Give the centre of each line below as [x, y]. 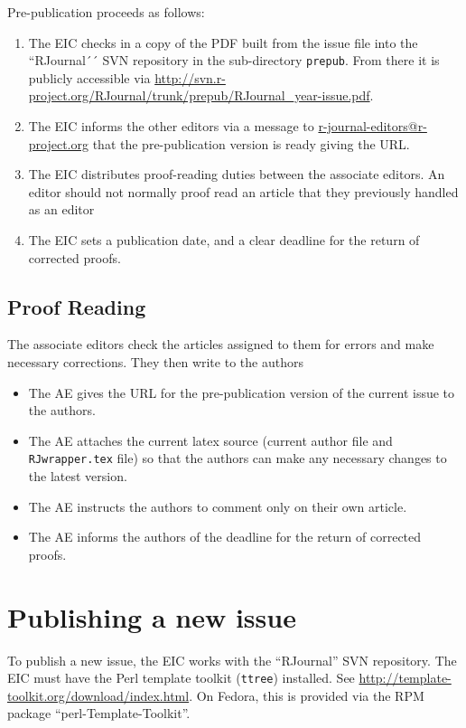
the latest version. [78, 476]
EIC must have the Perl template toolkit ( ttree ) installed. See [181, 678]
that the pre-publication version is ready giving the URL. [251, 143]
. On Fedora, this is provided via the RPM [307, 695]
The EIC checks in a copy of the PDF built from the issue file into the [223, 42]
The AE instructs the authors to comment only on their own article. [218, 506]
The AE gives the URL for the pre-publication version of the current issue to [242, 392]
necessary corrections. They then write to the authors [155, 361]
